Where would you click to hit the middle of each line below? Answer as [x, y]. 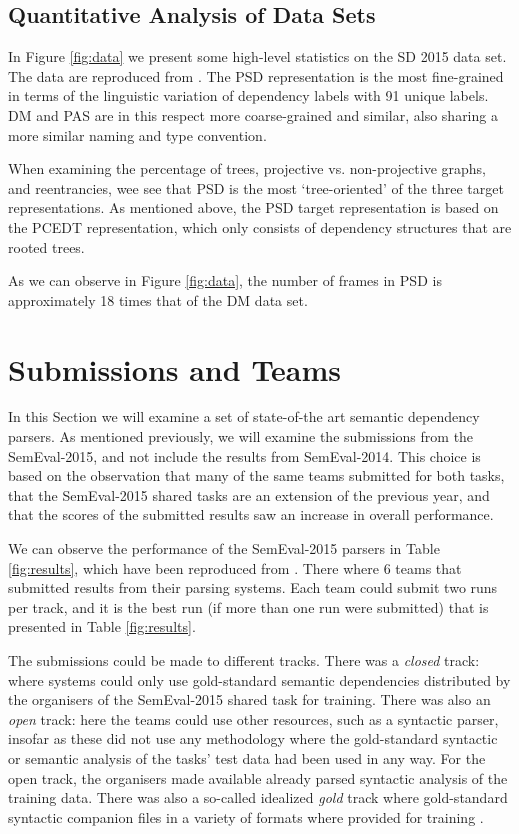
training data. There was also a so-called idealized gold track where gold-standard [258, 797]
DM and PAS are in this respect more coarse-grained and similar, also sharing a [253, 114]
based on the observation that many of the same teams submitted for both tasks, [256, 475]
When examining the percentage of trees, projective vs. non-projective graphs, [247, 168]
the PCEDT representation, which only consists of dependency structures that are [260, 226]
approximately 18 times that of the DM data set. [158, 299]
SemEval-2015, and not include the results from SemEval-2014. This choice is [244, 455]
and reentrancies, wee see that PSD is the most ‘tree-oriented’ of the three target [256, 187]
